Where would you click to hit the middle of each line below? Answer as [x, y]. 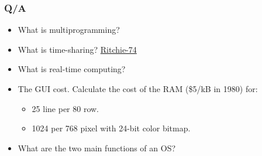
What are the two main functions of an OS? [97, 147]
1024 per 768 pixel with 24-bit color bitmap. [111, 128]
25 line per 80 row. [65, 108]
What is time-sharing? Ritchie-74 [77, 49]
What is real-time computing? [72, 69]
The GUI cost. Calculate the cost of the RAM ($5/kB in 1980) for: [138, 89]
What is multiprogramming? [69, 30]
